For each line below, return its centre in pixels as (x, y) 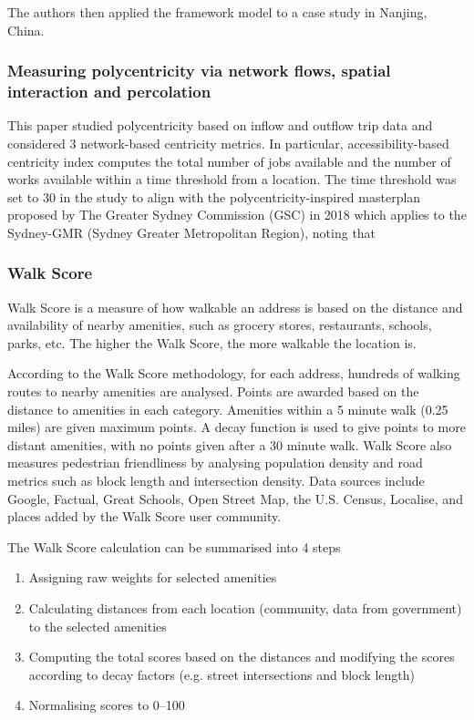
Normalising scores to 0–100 (107, 705)
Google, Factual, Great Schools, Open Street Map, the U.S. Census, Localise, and (235, 498)
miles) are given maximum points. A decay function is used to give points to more (237, 427)
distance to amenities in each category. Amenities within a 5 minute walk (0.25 (228, 409)
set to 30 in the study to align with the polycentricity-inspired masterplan (214, 196)
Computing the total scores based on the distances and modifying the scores (242, 657)
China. (26, 30)
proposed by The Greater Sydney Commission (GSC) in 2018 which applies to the (237, 215)
